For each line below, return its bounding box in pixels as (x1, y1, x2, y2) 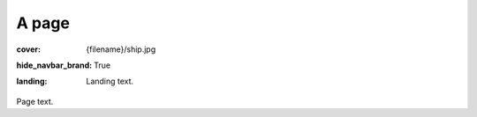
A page (16, 13, 71, 33)
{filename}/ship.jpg (86, 44, 156, 55)
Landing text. (86, 76, 134, 87)
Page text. (16, 96, 54, 106)
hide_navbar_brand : (16, 60, 93, 70)
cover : (16, 44, 42, 55)
